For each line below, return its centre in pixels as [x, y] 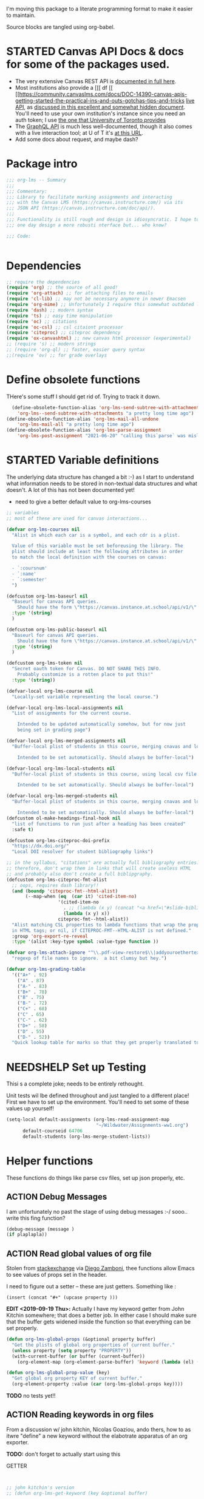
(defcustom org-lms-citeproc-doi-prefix [58, 840]
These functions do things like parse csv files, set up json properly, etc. [96, 1178]
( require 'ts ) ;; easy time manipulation [59, 316]
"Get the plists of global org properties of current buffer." [93, 1345]
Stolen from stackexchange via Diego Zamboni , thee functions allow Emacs [101, 1268]
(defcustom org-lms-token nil [45, 663]
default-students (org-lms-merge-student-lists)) [86, 1137]
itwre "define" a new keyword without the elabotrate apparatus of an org [97, 1436]
